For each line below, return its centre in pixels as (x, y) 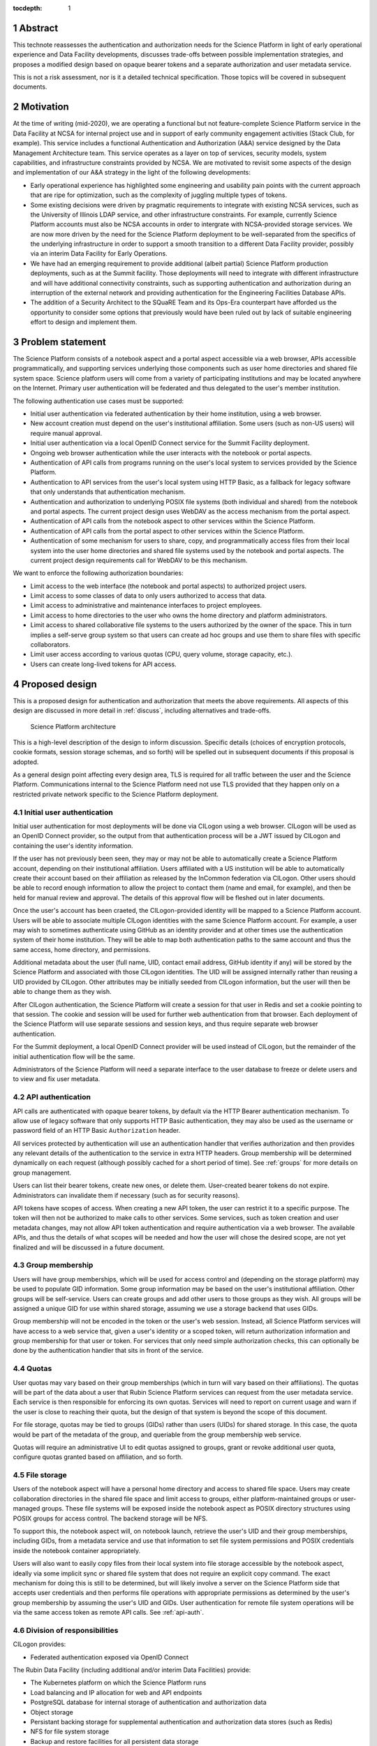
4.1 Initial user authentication (63, 812)
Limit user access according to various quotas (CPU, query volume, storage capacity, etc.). (162, 654)
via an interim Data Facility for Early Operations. (99, 254)
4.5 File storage (40, 1475)
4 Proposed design (55, 684)
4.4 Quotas (32, 1369)
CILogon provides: (39, 1644)
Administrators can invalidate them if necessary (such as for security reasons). (126, 1195)
